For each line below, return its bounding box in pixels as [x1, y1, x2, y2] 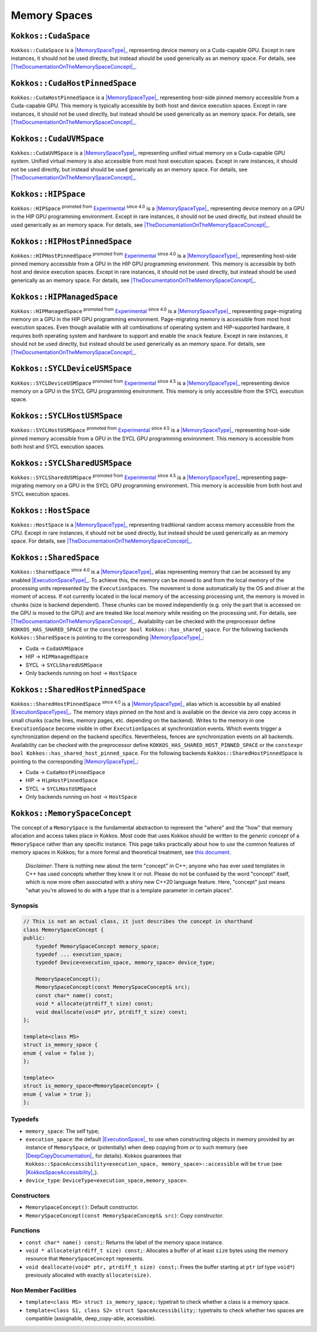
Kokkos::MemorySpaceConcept [11, 808, 132, 818]
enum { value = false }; [23, 1050, 95, 1057]
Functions [11, 1226, 41, 1235]
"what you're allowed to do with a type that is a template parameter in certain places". [25, 887, 233, 894]
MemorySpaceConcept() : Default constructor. [25, 1204, 139, 1211]
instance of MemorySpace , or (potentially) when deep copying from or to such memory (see [25, 1144, 248, 1151]
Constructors [11, 1191, 50, 1199]
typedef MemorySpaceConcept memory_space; [35, 943, 160, 950]
